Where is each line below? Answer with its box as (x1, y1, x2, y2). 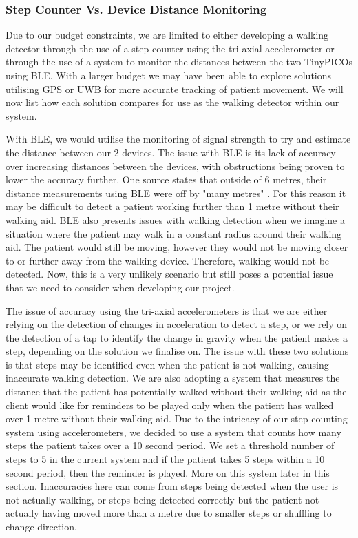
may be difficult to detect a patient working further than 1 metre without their (6, 199, 339, 214)
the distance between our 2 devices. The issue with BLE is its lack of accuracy (6, 145, 336, 159)
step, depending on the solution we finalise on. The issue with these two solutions (6, 344, 349, 358)
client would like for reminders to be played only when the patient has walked (6, 397, 334, 412)
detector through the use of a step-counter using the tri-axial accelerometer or (6, 41, 335, 55)
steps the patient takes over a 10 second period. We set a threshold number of (6, 438, 335, 453)
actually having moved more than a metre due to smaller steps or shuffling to (6, 506, 332, 520)
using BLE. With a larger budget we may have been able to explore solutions (6, 68, 332, 82)
